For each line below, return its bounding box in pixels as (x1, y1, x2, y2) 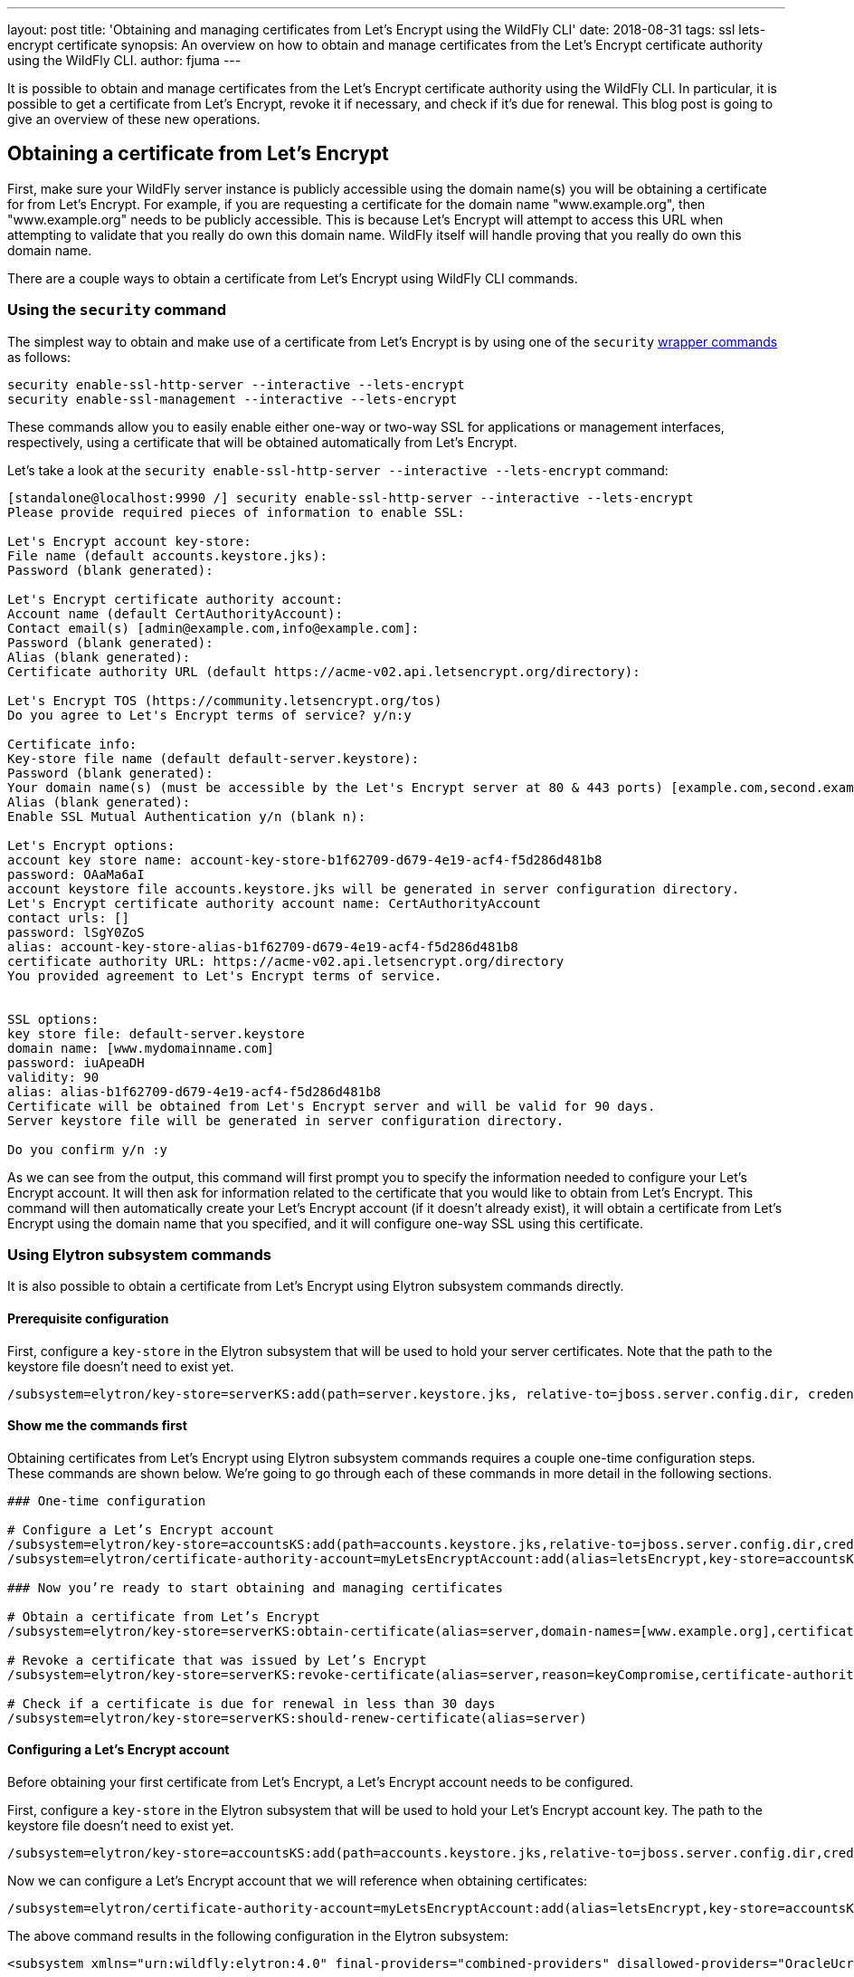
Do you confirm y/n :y (7, 1141, 168, 1157)
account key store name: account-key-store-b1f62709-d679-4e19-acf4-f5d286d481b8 (7, 852, 603, 867)
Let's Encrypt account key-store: (7, 533, 251, 549)
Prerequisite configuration (7, 1310, 169, 1326)
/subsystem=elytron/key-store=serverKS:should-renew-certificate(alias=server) (7, 1710, 587, 1725)
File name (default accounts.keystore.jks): (7, 548, 328, 563)
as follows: (7, 349, 71, 365)
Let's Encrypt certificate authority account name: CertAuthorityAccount (7, 895, 542, 911)
